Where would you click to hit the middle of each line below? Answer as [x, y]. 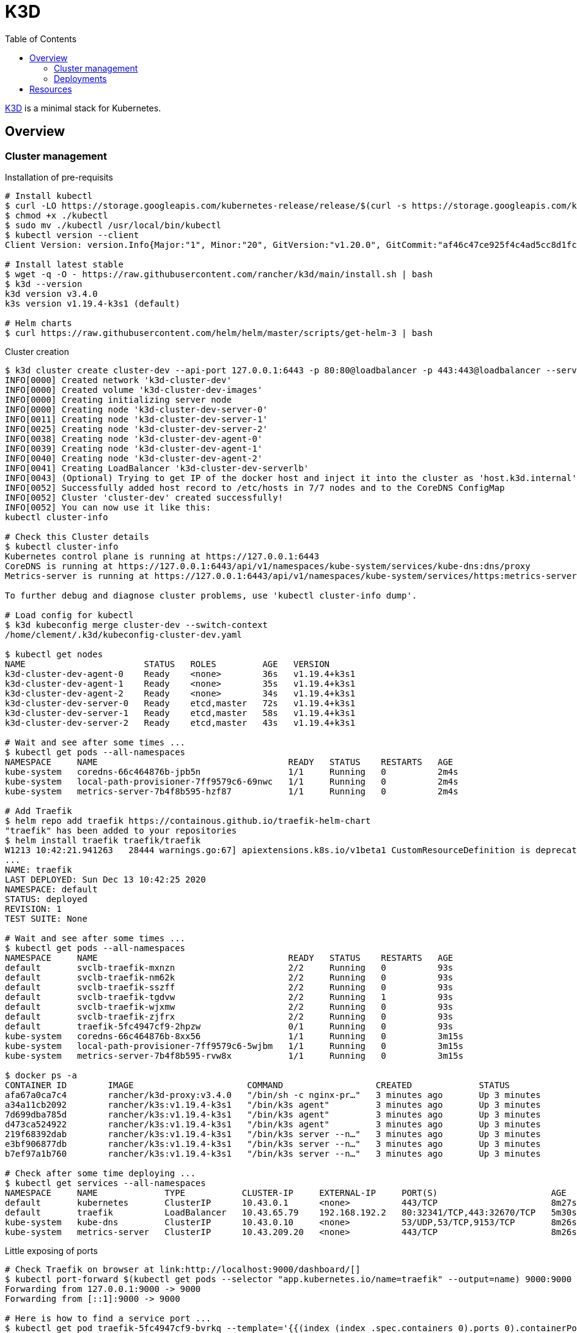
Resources [51, 89]
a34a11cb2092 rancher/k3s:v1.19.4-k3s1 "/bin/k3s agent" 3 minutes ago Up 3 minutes [273, 1104]
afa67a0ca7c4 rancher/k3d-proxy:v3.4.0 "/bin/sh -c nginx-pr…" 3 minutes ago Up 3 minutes [273, 1095]
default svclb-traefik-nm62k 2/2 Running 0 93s [229, 977]
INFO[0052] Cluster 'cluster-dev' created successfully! [144, 497]
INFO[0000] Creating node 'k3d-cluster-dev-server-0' [136, 409]
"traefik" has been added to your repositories [121, 830]
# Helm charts [39, 323]
